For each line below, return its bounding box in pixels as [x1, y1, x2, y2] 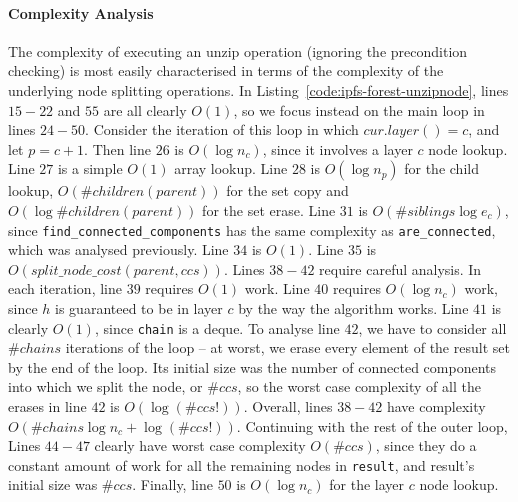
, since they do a [375, 435, 477, 456]
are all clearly [103, 99, 187, 120]
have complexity [386, 396, 486, 417]
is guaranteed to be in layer [55, 297, 223, 318]
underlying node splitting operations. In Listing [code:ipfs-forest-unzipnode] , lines [8, 79, 509, 100]
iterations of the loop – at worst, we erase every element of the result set [65, 337, 510, 358]
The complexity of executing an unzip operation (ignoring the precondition [8, 40, 468, 61]
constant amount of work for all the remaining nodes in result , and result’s [8, 454, 475, 475]
